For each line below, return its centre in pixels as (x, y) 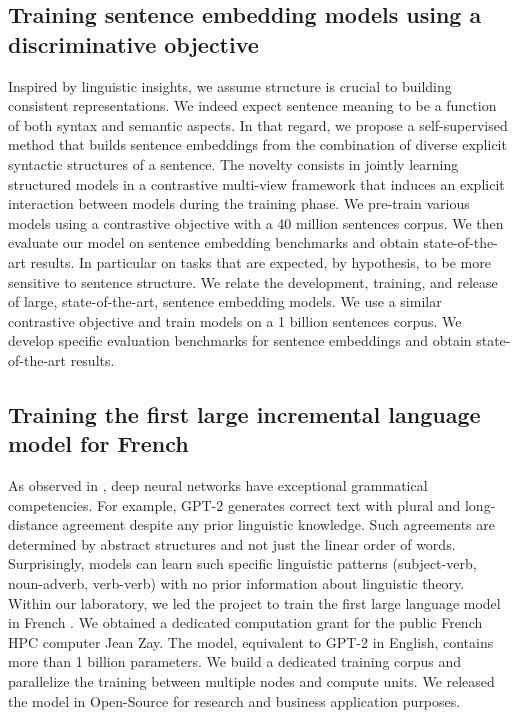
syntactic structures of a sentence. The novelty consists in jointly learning (233, 163)
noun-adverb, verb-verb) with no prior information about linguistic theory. (236, 583)
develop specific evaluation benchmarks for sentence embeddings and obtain (240, 340)
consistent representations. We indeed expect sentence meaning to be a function (252, 105)
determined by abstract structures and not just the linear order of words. (232, 543)
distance (33, 524)
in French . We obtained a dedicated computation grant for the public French (245, 622)
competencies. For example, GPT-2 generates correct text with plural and (234, 504)
